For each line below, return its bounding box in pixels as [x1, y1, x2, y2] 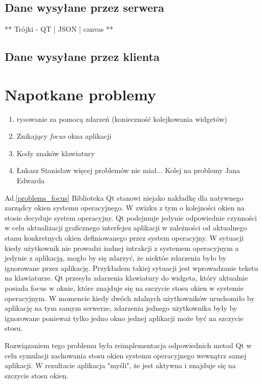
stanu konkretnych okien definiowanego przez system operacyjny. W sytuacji [5, 232, 244, 243]
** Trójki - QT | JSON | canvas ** [5, 24, 114, 34]
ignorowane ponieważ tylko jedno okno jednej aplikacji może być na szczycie [5, 312, 244, 323]
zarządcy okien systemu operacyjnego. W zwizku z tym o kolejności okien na [5, 202, 245, 213]
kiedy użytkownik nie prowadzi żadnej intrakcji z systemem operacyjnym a [5, 242, 239, 253]
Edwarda [16, 175, 45, 186]
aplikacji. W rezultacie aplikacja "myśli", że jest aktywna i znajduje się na [5, 360, 236, 371]
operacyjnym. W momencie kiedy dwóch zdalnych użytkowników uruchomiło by [5, 292, 255, 303]
